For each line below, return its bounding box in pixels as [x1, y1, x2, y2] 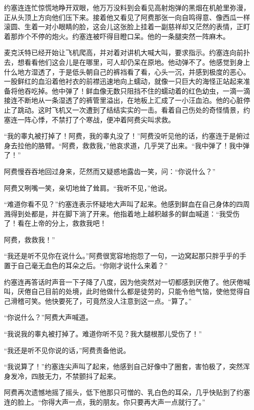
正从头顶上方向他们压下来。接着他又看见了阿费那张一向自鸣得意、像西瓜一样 [4, 12, 250, 22]
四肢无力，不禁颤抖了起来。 [31, 371, 120, 381]
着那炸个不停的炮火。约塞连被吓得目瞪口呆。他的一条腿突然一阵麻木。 [4, 31, 230, 41]
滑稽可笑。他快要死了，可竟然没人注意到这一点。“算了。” [10, 295, 192, 306]
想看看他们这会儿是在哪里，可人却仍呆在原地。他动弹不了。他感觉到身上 [17, 57, 250, 67]
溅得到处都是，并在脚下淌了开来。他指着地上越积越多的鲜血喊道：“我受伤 [4, 208, 240, 218]
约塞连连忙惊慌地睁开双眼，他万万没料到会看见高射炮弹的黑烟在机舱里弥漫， [4, 2, 250, 12]
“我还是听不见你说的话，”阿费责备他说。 [4, 345, 130, 355]
